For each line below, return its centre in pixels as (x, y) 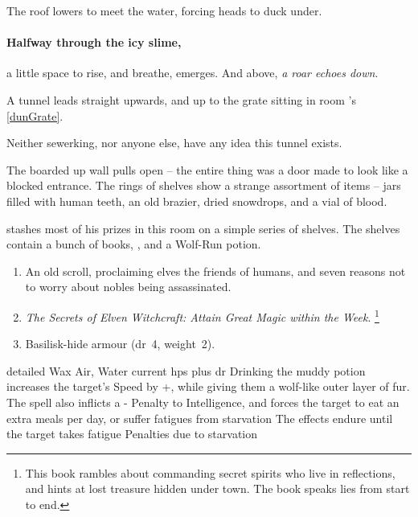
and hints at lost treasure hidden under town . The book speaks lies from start (217, 488)
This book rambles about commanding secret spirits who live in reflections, (210, 472)
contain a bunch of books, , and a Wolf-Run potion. (134, 244)
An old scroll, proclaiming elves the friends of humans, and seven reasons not (215, 271)
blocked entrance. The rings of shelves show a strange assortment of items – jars (204, 185)
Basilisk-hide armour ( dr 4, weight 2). (120, 344)
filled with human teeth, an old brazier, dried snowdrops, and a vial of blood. (197, 201)
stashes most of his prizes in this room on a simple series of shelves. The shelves (203, 228)
